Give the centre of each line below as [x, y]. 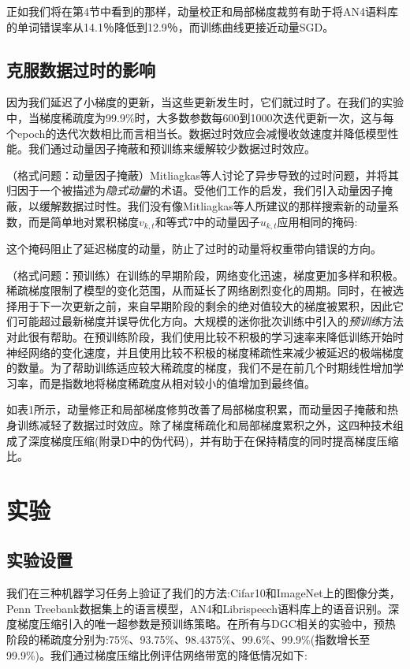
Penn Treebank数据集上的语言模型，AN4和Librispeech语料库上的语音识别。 [197, 608]
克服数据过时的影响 [81, 69]
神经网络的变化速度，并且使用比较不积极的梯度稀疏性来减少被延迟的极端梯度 [205, 352]
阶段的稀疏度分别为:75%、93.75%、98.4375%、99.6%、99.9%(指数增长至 [188, 639]
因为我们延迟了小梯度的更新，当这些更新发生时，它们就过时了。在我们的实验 [205, 102]
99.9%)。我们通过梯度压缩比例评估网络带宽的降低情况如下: [157, 654]
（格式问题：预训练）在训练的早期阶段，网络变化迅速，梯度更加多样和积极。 [205, 275]
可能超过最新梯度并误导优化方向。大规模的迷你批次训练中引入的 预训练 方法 [210, 321]
